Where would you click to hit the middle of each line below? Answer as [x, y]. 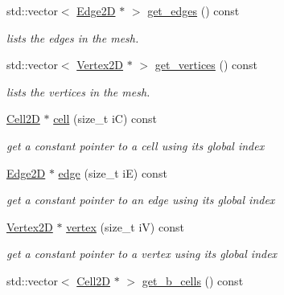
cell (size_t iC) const [105, 119]
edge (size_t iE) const [113, 172]
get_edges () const [193, 10]
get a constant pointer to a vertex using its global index [142, 254]
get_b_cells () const [193, 280]
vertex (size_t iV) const [125, 226]
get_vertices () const [206, 65]
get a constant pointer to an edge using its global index [141, 200]
